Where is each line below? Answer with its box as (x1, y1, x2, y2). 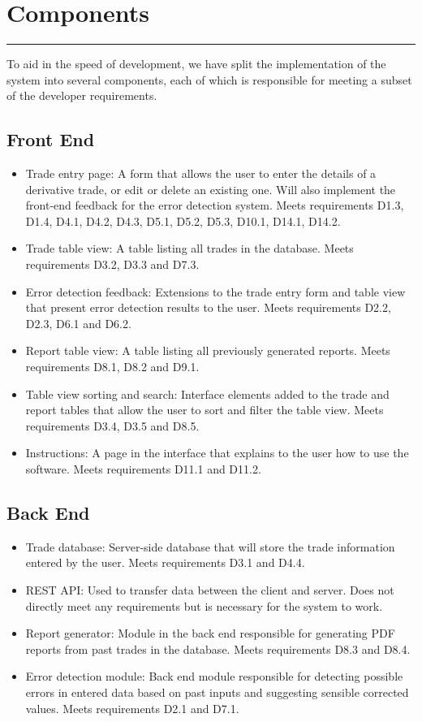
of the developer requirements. (6, 87, 157, 104)
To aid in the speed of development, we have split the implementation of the (6, 55, 386, 72)
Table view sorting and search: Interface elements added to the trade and (25, 385, 390, 402)
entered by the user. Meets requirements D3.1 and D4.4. (25, 554, 305, 571)
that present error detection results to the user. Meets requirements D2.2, (25, 299, 391, 316)
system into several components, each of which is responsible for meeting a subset (6, 71, 412, 88)
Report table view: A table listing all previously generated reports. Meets (25, 342, 390, 359)
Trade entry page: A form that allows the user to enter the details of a (25, 165, 377, 182)
